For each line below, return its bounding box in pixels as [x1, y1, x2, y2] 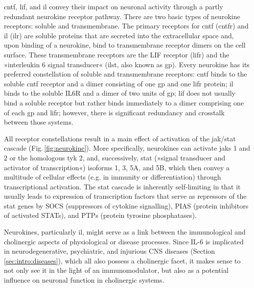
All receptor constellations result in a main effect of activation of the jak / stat [4, 133, 236, 143]
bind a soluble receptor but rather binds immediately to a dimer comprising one [4, 97, 244, 107]
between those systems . [4, 117, 73, 127]
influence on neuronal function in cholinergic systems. [4, 275, 164, 285]
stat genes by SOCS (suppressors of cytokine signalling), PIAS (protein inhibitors [4, 200, 249, 210]
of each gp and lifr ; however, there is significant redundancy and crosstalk [4, 107, 225, 117]
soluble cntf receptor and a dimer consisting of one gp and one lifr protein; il [4, 78, 233, 88]
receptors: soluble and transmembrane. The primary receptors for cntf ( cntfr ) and [4, 21, 249, 31]
